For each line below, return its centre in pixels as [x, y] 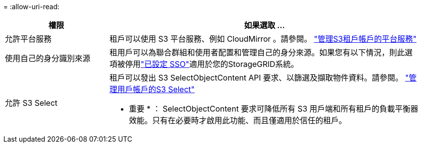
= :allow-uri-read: [32, 7]
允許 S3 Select [31, 103]
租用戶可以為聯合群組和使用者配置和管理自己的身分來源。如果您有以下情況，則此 [257, 52]
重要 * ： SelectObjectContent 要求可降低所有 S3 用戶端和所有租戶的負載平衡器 [274, 109]
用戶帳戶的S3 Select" [156, 89]
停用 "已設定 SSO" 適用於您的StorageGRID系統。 [212, 64]
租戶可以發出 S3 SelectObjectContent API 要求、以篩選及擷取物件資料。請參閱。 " [259, 78]
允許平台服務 [28, 39]
